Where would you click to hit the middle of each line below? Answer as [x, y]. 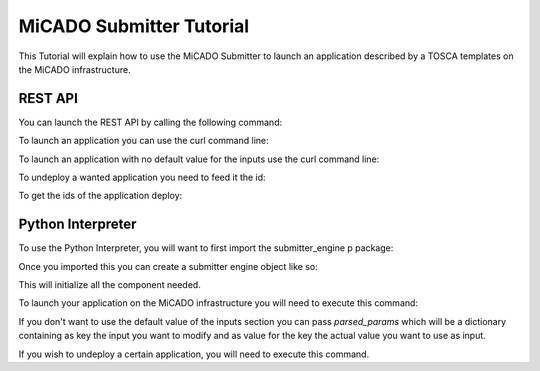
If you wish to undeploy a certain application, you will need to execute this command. [194, 354]
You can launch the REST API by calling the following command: [150, 122]
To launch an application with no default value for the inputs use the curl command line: [199, 159]
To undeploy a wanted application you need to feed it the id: [142, 177]
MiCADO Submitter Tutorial [134, 26]
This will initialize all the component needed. [110, 285]
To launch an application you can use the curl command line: [143, 141]
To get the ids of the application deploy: [100, 196]
